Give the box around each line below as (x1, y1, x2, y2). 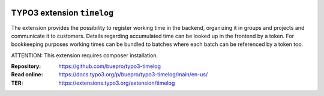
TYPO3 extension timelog (11, 8, 114, 18)
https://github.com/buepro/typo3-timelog (58, 63, 161, 70)
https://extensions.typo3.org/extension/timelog (58, 79, 175, 86)
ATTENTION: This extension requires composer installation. (11, 51, 158, 59)
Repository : (11, 63, 41, 70)
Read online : (11, 71, 43, 78)
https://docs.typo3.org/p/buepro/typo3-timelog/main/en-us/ (58, 71, 208, 78)
